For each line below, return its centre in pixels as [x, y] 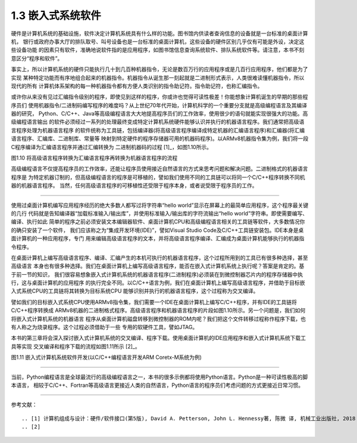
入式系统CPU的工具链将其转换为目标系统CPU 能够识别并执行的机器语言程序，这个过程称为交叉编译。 [135, 291]
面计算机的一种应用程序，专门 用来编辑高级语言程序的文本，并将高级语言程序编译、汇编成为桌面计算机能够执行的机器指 [158, 238]
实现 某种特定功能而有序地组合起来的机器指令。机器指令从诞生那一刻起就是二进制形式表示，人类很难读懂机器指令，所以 [158, 78]
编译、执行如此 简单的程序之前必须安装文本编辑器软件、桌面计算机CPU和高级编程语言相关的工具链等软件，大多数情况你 [158, 222]
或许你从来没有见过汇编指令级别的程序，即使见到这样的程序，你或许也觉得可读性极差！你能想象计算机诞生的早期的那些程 [159, 97]
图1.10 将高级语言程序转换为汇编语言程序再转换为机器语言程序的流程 [94, 158]
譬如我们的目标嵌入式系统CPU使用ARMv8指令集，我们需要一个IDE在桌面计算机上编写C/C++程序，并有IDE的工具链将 [154, 302]
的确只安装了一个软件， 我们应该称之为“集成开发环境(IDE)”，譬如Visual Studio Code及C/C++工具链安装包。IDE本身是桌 [157, 230]
